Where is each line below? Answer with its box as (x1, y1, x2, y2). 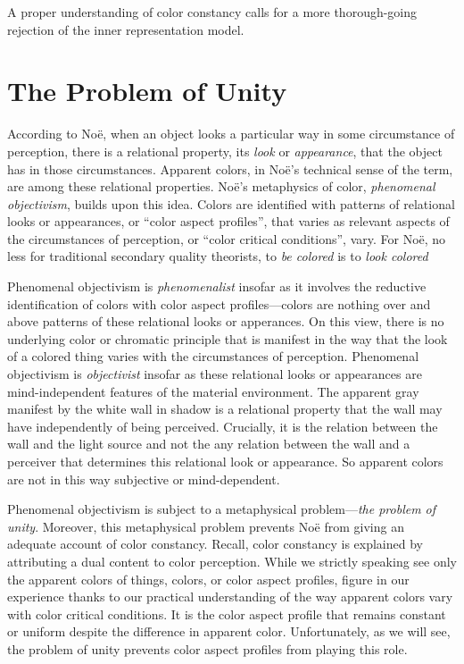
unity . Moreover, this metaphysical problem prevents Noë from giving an (7, 517, 404, 535)
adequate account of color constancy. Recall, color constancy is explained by (7, 534, 423, 553)
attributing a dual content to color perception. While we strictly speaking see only (7, 551, 458, 570)
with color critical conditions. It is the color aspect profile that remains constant (7, 604, 446, 623)
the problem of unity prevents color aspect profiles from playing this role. (7, 639, 408, 658)
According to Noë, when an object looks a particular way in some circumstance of (7, 124, 455, 143)
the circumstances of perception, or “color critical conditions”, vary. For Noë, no (7, 229, 446, 248)
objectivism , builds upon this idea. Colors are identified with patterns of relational (7, 194, 455, 213)
